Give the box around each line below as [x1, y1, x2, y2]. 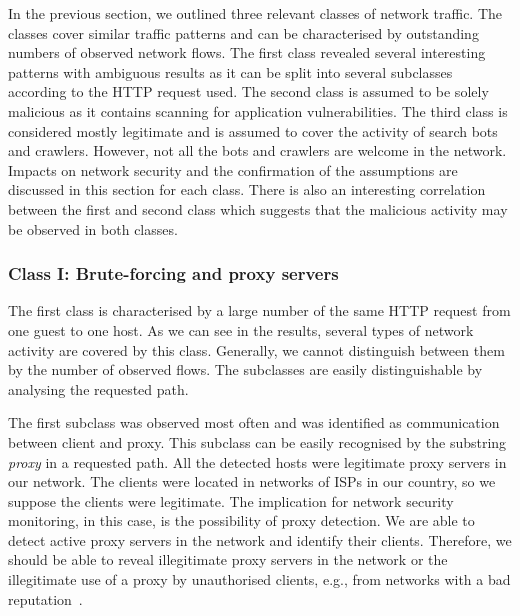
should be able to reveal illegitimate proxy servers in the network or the [8, 549, 448, 570]
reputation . [8, 588, 83, 609]
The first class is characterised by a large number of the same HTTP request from [8, 300, 511, 321]
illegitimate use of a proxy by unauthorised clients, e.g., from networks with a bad [8, 569, 511, 590]
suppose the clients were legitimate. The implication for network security [8, 490, 454, 511]
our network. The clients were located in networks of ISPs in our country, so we [8, 471, 496, 492]
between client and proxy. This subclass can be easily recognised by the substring [8, 431, 507, 452]
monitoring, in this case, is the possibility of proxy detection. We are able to [8, 510, 475, 531]
